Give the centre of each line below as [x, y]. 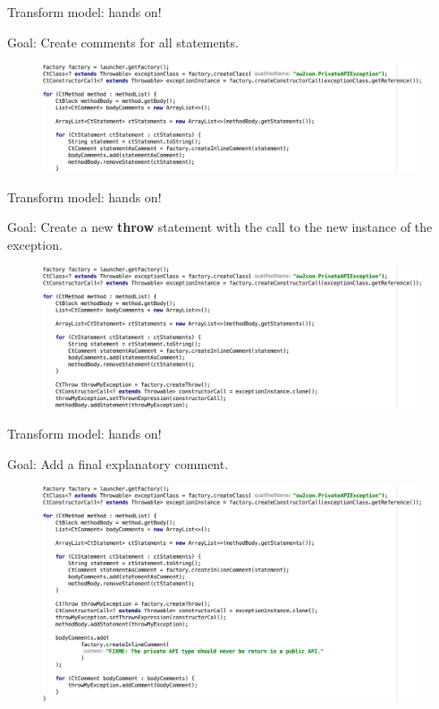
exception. [35, 244]
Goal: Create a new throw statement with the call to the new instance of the [220, 227]
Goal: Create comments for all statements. [123, 42]
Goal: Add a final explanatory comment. [118, 463]
